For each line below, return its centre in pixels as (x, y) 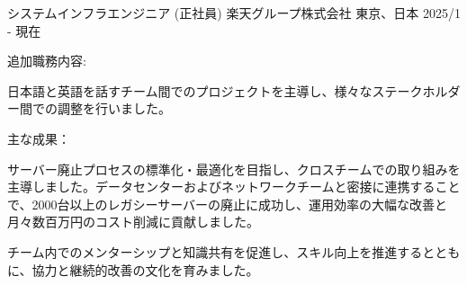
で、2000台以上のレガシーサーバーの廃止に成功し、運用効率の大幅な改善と (228, 204)
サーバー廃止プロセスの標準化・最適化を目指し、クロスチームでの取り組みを (234, 169)
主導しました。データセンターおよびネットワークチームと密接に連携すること (234, 187)
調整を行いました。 (114, 108)
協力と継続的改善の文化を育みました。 (145, 269)
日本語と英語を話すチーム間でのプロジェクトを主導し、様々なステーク (215, 90)
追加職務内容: (47, 61)
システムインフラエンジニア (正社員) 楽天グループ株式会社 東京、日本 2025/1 (234, 13)
